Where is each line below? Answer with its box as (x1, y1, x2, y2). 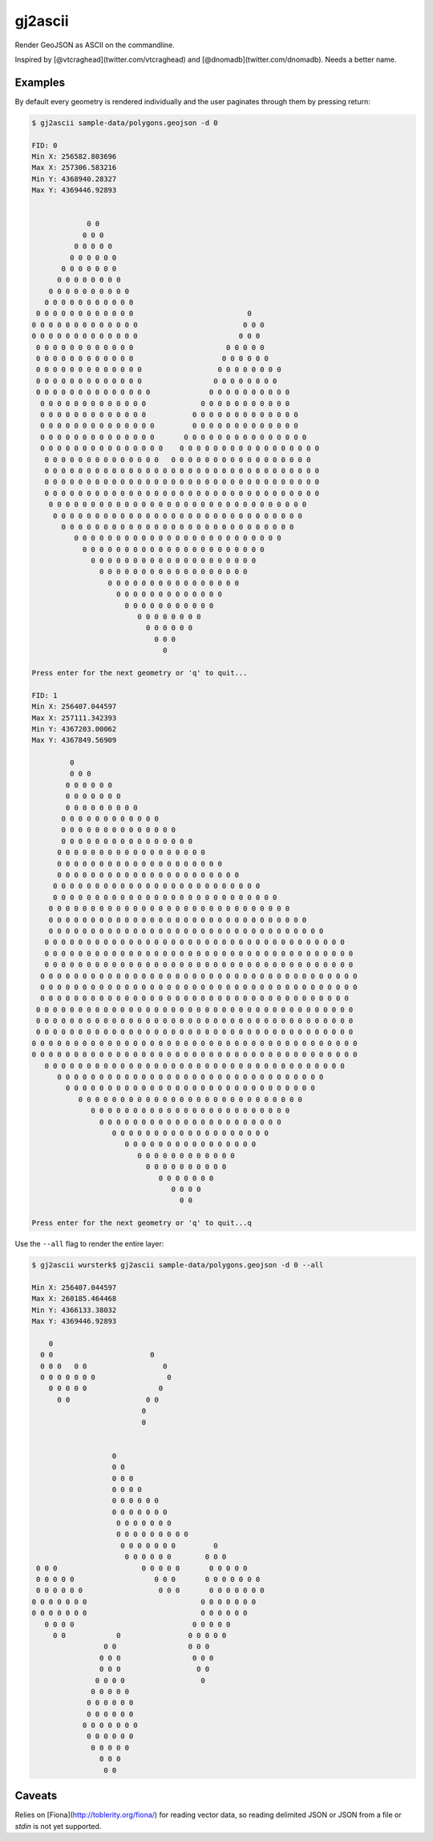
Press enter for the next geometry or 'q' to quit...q (31, 1219, 252, 1227)
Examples (14, 75, 66, 89)
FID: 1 (31, 691, 58, 699)
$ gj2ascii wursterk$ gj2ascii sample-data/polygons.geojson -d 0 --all (31, 1260, 324, 1270)
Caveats (14, 1789, 58, 1802)
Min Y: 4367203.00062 (31, 724, 117, 733)
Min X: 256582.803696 (31, 152, 117, 160)
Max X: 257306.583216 (31, 163, 117, 172)
